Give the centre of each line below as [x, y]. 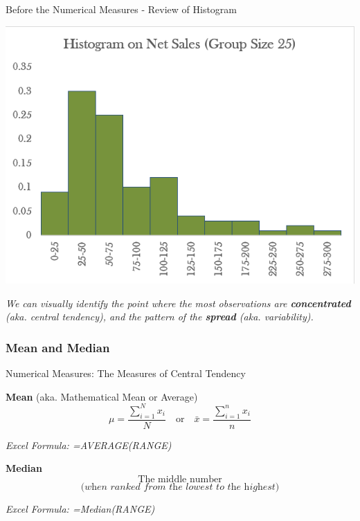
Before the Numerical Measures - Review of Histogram [121, 9]
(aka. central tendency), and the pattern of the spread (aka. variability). [160, 317]
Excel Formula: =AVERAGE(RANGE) [89, 445]
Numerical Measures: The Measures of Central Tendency [126, 373]
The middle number [180, 479]
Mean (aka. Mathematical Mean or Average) [102, 396]
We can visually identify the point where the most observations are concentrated [178, 303]
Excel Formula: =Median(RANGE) [80, 508]
